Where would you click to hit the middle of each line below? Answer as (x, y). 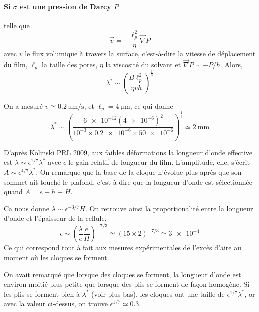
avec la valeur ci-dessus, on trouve (56, 304)
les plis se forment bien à (42, 294)
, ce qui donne (151, 106)
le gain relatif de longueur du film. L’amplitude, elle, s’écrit (159, 162)
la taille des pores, (70, 65)
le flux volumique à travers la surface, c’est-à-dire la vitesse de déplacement (140, 54)
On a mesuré (23, 106)
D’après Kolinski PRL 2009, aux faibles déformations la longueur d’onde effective (128, 152)
